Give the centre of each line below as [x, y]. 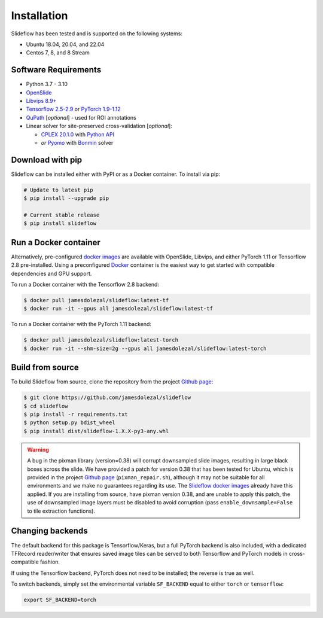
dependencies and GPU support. [51, 273]
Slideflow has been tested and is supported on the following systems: [97, 34]
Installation [39, 16]
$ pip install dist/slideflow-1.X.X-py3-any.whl [96, 431]
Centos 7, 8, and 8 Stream [58, 53]
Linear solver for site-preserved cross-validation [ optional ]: [99, 126]
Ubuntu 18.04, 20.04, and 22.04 [65, 44]
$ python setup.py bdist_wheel [70, 423]
